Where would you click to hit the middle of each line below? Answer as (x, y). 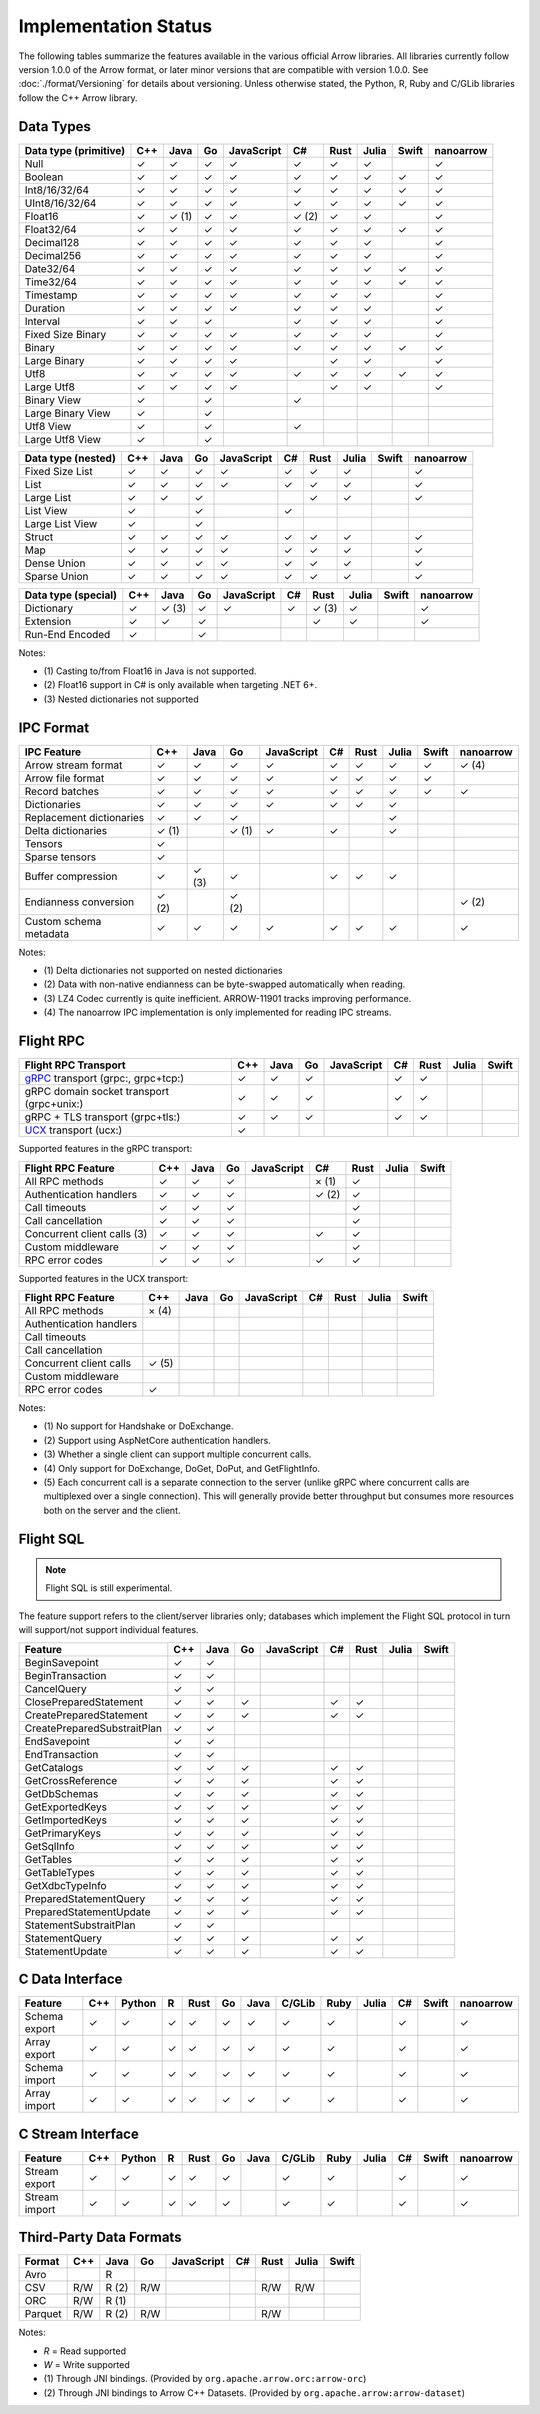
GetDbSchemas (61, 1793)
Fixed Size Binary (65, 334)
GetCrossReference (71, 1780)
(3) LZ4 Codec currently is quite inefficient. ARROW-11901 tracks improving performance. (227, 998)
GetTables (48, 1859)
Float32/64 (50, 229)
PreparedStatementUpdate (87, 1912)
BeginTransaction (65, 1675)
